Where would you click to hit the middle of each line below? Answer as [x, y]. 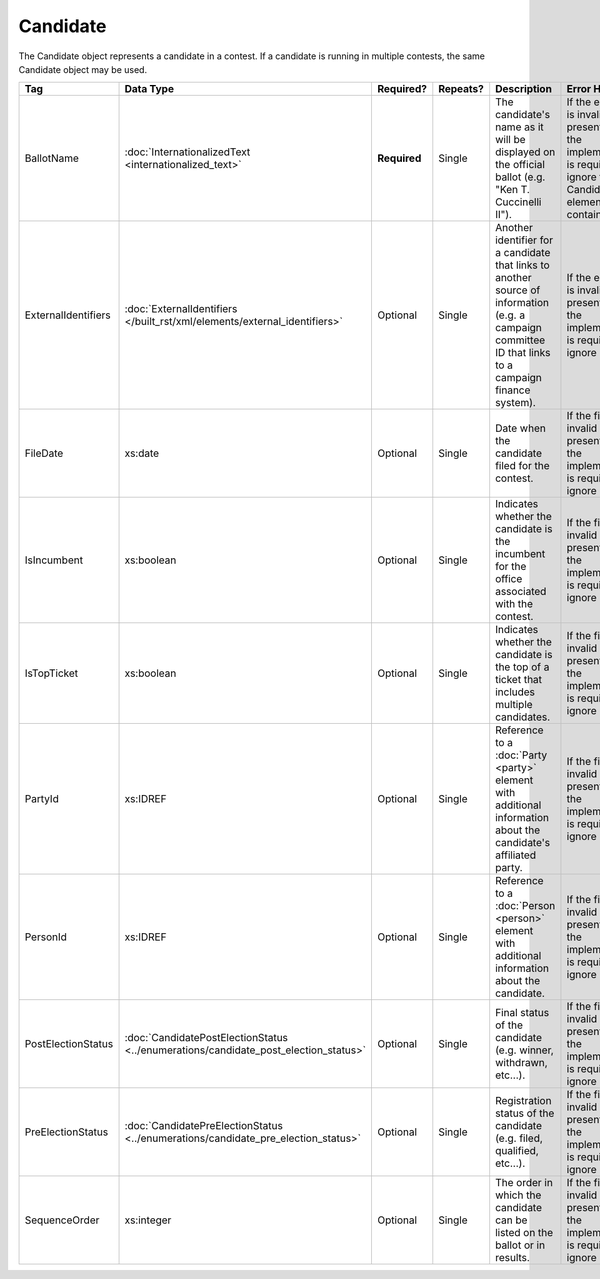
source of [518, 290]
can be [511, 1220]
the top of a [522, 667]
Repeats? [461, 89]
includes [515, 692]
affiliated [516, 855]
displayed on [525, 152]
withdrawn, [522, 1063]
